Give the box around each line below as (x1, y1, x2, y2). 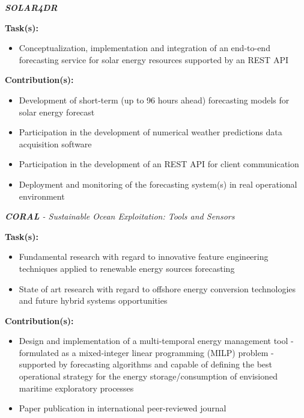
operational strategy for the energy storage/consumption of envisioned (19, 370, 278, 383)
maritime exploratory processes (19, 381, 134, 394)
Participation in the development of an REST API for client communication (19, 158, 299, 170)
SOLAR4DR (5, 1, 58, 13)
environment (19, 189, 65, 202)
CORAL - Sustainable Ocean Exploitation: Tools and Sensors (5, 210, 235, 223)
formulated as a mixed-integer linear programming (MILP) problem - (19, 346, 274, 358)
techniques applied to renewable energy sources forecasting (19, 262, 235, 274)
